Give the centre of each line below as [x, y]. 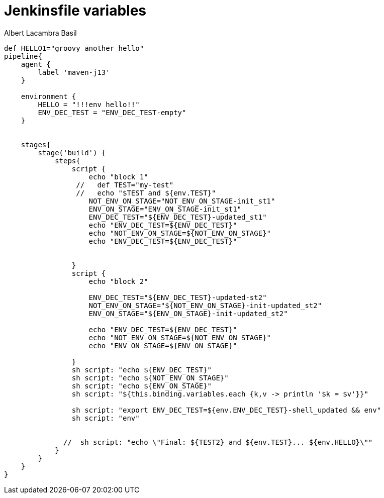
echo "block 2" [118, 281]
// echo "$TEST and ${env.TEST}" [146, 193]
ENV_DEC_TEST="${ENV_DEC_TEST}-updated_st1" [178, 217]
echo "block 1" [118, 177]
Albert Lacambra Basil [40, 33]
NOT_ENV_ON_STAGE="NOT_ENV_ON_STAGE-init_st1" [182, 201]
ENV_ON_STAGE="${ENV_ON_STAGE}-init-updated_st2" [188, 313]
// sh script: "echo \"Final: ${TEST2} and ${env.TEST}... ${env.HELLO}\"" [218, 442]
